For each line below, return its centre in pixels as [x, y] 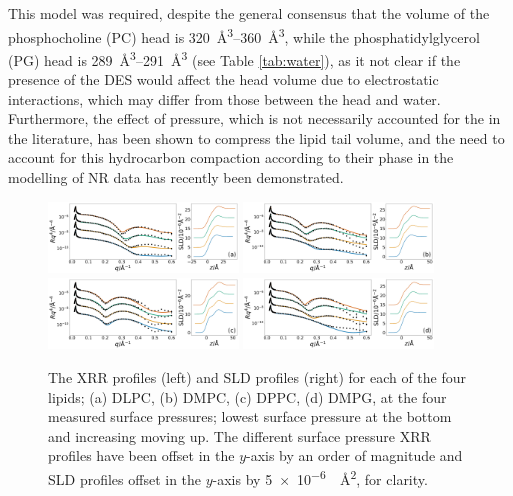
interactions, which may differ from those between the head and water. [224, 98]
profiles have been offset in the [141, 455]
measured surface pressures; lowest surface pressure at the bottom [250, 416]
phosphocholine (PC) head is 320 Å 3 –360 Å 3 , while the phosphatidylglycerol [244, 35]
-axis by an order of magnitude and [354, 455]
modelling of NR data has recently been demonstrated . [176, 177]
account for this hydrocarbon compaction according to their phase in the [231, 157]
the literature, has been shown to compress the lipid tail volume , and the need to [256, 137]
